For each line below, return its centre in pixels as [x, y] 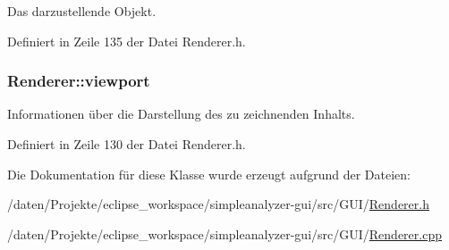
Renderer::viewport [79, 81]
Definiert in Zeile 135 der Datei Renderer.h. [127, 41]
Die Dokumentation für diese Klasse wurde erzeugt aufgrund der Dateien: [209, 174]
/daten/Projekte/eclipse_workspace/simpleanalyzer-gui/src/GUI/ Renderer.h [218, 204]
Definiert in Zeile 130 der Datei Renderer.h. [127, 144]
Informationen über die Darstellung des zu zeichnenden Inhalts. [181, 114]
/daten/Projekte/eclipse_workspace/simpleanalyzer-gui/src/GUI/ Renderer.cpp [224, 233]
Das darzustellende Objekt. [82, 11]
